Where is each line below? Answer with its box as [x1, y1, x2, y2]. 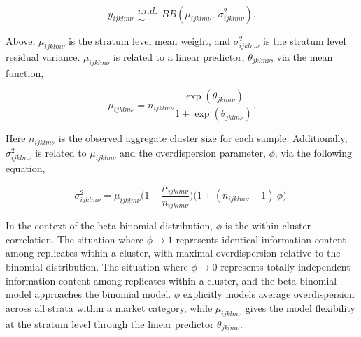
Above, [6, 34, 36, 48]
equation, [6, 161, 45, 175]
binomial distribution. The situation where [6, 259, 188, 274]
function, [6, 65, 44, 80]
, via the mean [271, 49, 333, 64]
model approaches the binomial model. [6, 287, 171, 301]
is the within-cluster [225, 218, 311, 233]
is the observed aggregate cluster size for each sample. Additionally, [58, 131, 348, 145]
